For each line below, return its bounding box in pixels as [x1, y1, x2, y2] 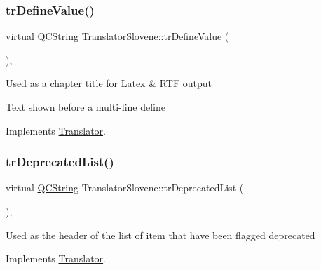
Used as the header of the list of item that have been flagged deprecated [6, 227, 315, 242]
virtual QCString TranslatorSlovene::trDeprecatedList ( [6, 180, 244, 195]
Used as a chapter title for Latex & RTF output [6, 76, 212, 90]
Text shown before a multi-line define [6, 100, 166, 114]
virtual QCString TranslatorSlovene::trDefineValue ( [6, 29, 229, 43]
